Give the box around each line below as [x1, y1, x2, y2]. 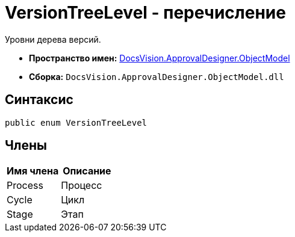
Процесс [61, 179, 102, 192]
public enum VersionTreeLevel [5, 117, 147, 128]
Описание [63, 165, 111, 177]
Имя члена [7, 165, 59, 177]
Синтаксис [5, 92, 73, 108]
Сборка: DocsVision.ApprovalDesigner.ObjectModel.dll [29, 71, 284, 82]
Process [7, 179, 43, 192]
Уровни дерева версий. [5, 34, 101, 45]
